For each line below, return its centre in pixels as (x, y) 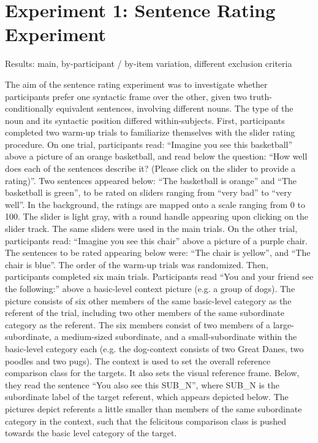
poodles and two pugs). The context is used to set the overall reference (138, 360)
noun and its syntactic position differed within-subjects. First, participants (145, 120)
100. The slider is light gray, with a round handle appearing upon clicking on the (157, 216)
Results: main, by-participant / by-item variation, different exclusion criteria (149, 64)
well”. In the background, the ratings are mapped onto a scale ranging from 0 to (155, 204)
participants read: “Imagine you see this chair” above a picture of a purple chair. (156, 240)
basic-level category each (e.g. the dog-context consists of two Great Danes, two (154, 348)
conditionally (29, 108)
